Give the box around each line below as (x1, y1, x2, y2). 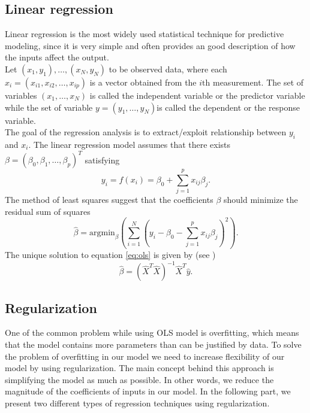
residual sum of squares (5, 205, 91, 217)
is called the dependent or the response (156, 101, 300, 113)
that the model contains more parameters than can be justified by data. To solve (5, 338, 302, 351)
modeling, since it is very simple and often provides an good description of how (5, 39, 296, 51)
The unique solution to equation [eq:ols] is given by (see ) (5, 248, 216, 261)
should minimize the (223, 193, 298, 206)
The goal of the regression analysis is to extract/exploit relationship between (5, 126, 287, 138)
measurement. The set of (212, 75, 304, 88)
